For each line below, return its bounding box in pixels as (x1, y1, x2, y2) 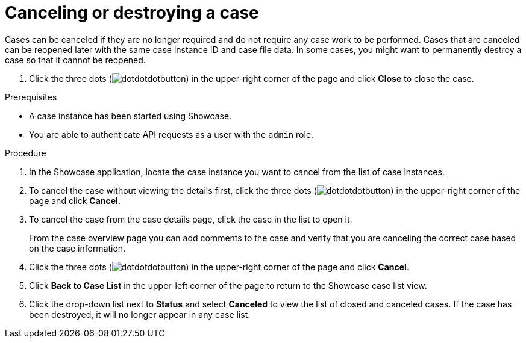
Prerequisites (5, 91, 57, 102)
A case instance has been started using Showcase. (29, 110, 232, 121)
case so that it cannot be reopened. (5, 54, 146, 65)
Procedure (5, 147, 46, 158)
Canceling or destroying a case (5, 2, 259, 23)
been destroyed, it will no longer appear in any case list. (29, 309, 251, 320)
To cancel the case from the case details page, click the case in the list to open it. (29, 214, 352, 224)
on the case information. (29, 243, 126, 253)
